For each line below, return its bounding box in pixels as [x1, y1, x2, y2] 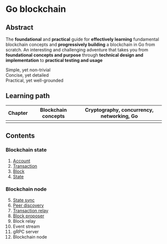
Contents [5, 132, 35, 140]
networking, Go [100, 112, 138, 119]
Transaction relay [12, 207, 49, 213]
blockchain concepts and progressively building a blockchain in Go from [5, 42, 155, 48]
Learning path [5, 92, 50, 100]
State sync [12, 197, 35, 203]
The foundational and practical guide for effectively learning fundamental [5, 36, 159, 42]
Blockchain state [5, 146, 47, 153]
